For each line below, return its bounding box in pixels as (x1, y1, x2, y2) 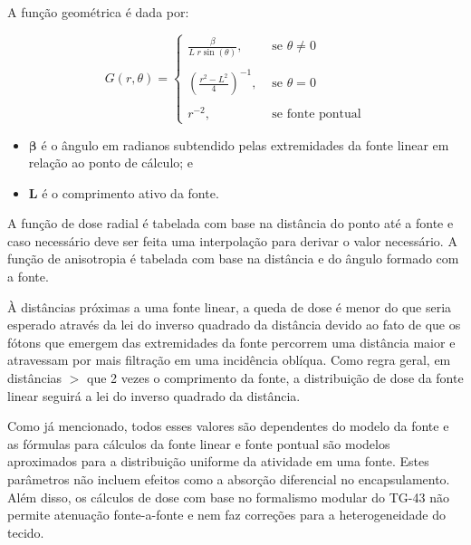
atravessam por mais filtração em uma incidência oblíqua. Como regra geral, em (7, 350, 451, 369)
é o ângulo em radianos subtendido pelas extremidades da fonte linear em (41, 135, 449, 154)
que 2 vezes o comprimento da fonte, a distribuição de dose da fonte (87, 368, 464, 387)
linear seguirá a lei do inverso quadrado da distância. (7, 386, 301, 405)
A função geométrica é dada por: (7, 3, 189, 21)
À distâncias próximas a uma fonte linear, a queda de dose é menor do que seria (7, 297, 452, 316)
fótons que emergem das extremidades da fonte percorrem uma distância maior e (7, 332, 456, 351)
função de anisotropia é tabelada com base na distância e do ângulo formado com (7, 249, 459, 268)
